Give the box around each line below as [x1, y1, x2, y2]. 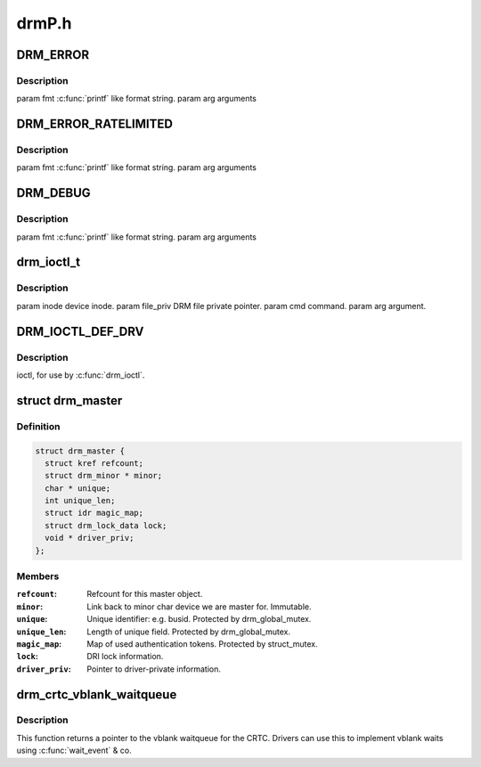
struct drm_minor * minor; [45, 470, 163, 481]
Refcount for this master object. [86, 589, 203, 600]
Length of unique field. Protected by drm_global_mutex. [86, 626, 291, 637]
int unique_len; [45, 495, 116, 506]
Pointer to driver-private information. [86, 664, 222, 674]
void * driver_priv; [45, 533, 135, 543]
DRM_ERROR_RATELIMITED [16, 117, 174, 132]
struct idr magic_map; [45, 508, 144, 518]
